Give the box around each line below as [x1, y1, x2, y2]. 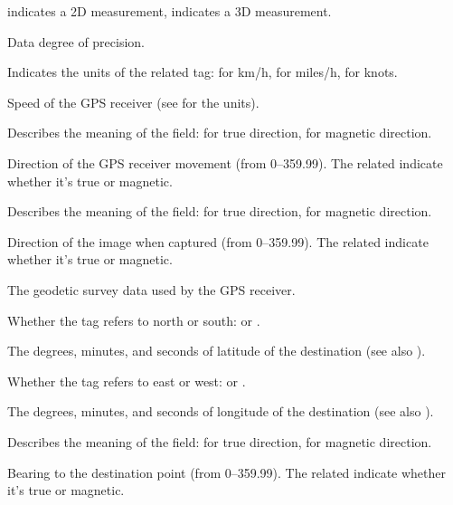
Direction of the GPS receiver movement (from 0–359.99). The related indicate [7, 153, 443, 172]
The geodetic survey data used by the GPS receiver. [7, 280, 296, 299]
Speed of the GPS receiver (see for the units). [7, 92, 260, 111]
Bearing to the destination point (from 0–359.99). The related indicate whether [7, 462, 447, 481]
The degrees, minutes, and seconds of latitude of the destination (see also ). [7, 341, 426, 360]
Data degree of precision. [7, 32, 146, 51]
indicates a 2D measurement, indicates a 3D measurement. [7, 2, 332, 20]
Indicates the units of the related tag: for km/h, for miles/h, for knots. [7, 62, 398, 81]
